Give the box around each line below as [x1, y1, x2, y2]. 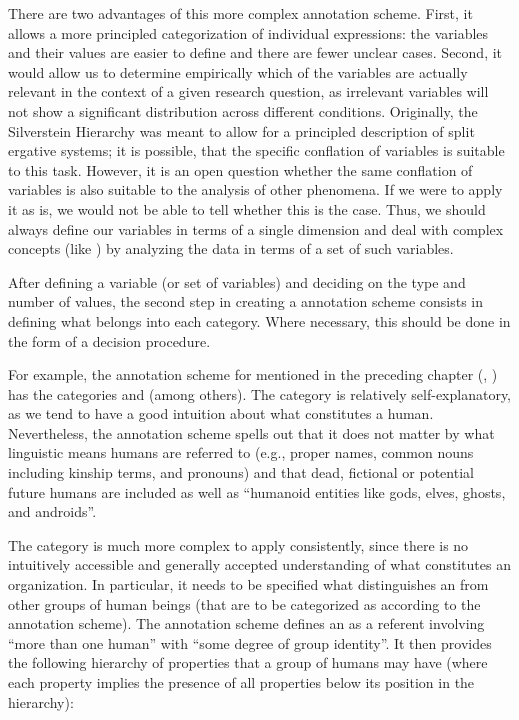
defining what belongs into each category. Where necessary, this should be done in [8, 310, 511, 331]
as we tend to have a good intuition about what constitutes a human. [8, 403, 434, 424]
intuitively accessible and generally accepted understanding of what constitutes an [8, 554, 511, 575]
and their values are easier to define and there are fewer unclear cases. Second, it [8, 42, 503, 63]
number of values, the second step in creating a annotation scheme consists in [8, 291, 484, 312]
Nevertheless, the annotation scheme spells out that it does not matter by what [8, 422, 495, 443]
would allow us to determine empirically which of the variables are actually [8, 61, 468, 82]
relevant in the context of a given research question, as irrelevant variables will [8, 81, 489, 102]
